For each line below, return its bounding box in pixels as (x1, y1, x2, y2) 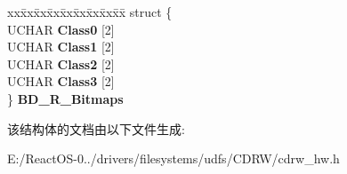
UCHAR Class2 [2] (7, 54, 115, 73)
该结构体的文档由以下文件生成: (7, 119, 185, 138)
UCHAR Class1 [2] (7, 37, 115, 56)
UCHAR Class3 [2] (7, 72, 115, 91)
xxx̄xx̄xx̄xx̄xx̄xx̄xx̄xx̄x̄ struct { (7, 3, 173, 20)
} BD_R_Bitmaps (7, 89, 124, 107)
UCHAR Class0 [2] (7, 20, 115, 38)
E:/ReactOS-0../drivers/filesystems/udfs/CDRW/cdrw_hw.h (7, 149, 340, 168)
